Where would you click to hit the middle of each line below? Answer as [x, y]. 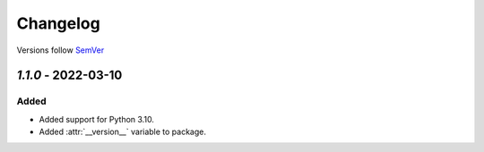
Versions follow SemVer [60, 50]
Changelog [58, 23]
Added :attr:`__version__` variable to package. [122, 132]
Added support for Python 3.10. [96, 119]
